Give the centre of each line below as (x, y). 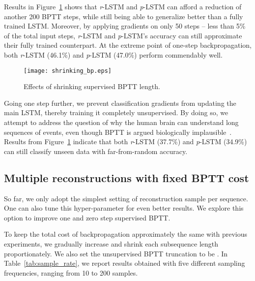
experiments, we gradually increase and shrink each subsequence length (111, 243)
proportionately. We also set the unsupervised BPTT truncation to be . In (116, 253)
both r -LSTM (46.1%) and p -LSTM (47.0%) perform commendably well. (113, 54)
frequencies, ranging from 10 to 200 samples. (71, 272)
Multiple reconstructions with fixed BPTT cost (127, 177)
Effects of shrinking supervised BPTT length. (92, 86)
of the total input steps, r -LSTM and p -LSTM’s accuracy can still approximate (123, 35)
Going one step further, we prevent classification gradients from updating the (120, 103)
